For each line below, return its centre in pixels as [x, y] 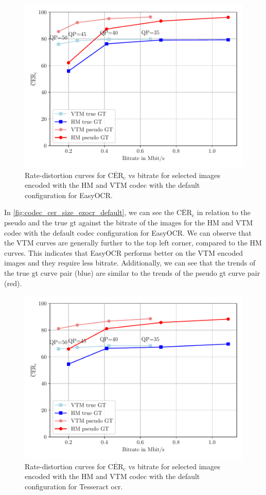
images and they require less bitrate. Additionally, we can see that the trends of [130, 263]
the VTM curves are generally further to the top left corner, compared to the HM [133, 243]
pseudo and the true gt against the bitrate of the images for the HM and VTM [129, 222]
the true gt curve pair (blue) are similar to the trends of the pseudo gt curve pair [132, 272]
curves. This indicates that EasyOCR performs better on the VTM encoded [124, 252]
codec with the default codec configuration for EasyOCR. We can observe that [128, 232]
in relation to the [224, 212]
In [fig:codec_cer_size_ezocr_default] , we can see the [89, 212]
